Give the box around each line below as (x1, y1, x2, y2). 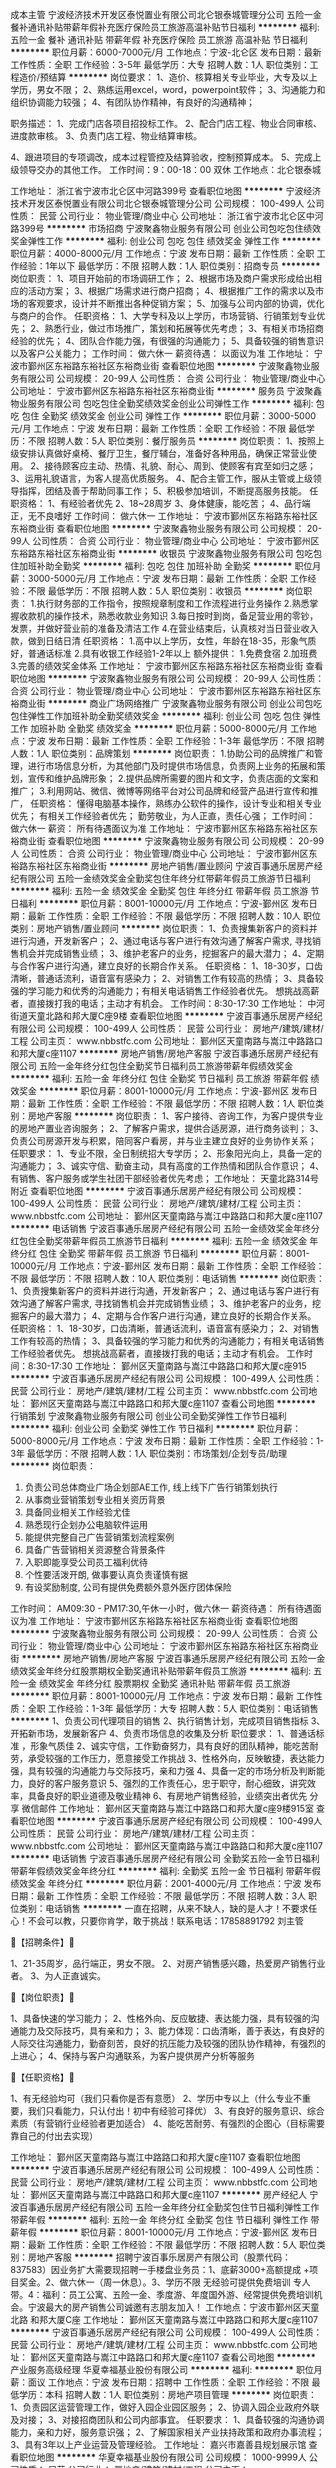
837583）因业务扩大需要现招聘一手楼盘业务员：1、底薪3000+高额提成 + (10, 2264, 310, 2275)
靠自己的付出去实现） (10, 2130, 98, 2142)
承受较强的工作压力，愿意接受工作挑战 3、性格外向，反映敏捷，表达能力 (27, 1753, 325, 1764)
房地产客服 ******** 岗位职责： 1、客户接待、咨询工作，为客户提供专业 (27, 1110, 324, 1122)
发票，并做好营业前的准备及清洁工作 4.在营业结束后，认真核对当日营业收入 (10, 623, 319, 634)
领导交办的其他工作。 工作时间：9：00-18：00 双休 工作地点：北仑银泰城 (18, 164, 322, 175)
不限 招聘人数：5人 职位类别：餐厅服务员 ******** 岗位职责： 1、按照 (27, 435, 317, 447)
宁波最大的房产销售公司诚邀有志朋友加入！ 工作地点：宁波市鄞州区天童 (27, 2301, 320, 2313)
